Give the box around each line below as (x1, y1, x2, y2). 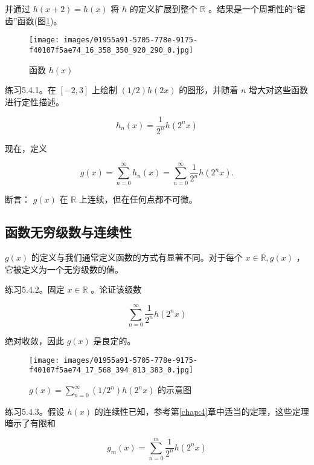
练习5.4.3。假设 (5, 405, 65, 417)
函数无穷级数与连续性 (5, 223, 132, 241)
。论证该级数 (91, 283, 142, 296)
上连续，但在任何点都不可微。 (78, 193, 197, 206)
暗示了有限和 (5, 417, 56, 429)
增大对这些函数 (249, 83, 309, 96)
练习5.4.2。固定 (5, 283, 65, 296)
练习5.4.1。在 (5, 83, 56, 96)
